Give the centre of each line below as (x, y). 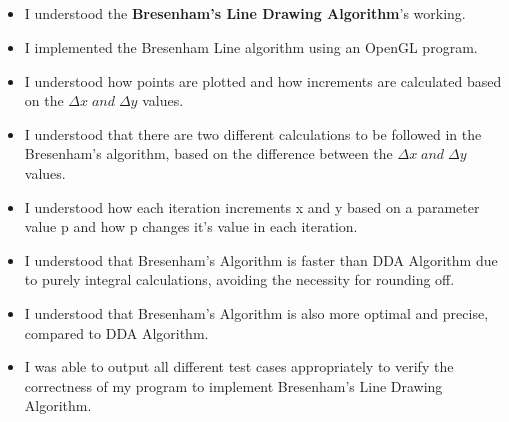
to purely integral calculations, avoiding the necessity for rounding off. (239, 279)
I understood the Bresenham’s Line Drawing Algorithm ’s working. (245, 13)
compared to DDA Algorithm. (116, 332)
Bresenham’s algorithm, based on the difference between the (208, 153)
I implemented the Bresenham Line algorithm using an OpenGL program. (251, 46)
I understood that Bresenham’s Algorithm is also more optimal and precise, (256, 312)
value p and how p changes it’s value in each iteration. (191, 226)
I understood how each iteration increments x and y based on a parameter (252, 206)
